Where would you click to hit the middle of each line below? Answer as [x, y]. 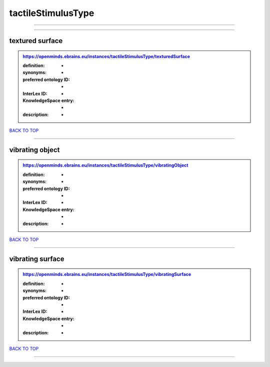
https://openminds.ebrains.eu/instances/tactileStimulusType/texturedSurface [106, 56]
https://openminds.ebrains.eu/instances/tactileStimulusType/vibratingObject [105, 165]
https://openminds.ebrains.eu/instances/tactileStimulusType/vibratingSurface [107, 274]
